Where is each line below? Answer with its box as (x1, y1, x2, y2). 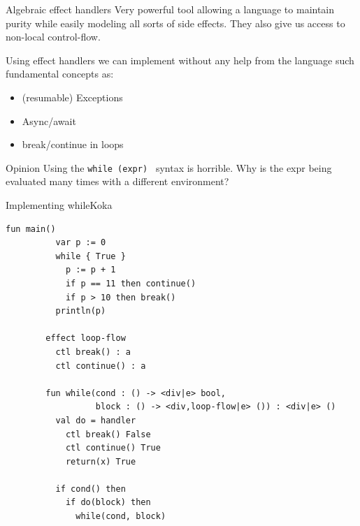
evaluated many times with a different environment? (6, 174, 229, 189)
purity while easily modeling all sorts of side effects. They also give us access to (6, 15, 345, 30)
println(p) (55, 306, 106, 316)
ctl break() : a (55, 346, 131, 357)
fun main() (6, 224, 56, 234)
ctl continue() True (65, 443, 161, 453)
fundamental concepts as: (6, 66, 114, 81)
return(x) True (65, 456, 136, 467)
